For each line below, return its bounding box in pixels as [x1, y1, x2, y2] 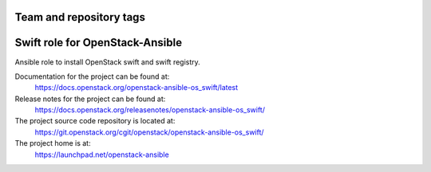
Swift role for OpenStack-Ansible [14, 36, 183, 49]
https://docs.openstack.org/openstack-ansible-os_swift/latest [34, 83, 239, 92]
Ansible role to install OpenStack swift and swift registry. [14, 57, 201, 67]
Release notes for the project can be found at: [14, 94, 166, 104]
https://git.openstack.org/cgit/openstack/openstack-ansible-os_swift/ [34, 127, 264, 137]
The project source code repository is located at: [14, 116, 176, 126]
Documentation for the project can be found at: [14, 72, 170, 81]
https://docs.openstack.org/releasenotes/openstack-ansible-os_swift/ [34, 105, 265, 115]
